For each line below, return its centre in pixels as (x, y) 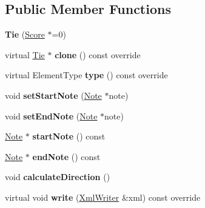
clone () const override (98, 54)
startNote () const (69, 136)
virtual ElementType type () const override (86, 75)
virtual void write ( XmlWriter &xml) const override (103, 197)
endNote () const (66, 156)
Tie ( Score (25, 34)
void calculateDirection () (58, 177)
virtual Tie (25, 54)
